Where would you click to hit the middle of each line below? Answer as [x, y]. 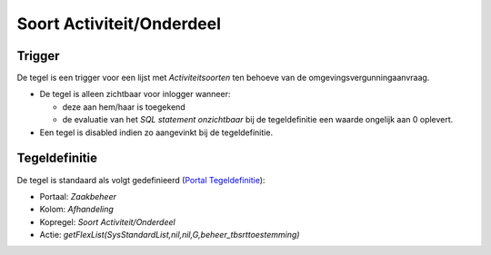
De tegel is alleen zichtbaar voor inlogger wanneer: [135, 94]
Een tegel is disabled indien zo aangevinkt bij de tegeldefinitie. [156, 132]
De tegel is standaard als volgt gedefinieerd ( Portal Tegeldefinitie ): [141, 180]
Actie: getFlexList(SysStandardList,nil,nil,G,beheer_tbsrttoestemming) [170, 235]
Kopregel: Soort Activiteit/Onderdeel [108, 221]
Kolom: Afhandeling [76, 210]
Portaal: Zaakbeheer [78, 196]
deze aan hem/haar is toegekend [124, 107]
